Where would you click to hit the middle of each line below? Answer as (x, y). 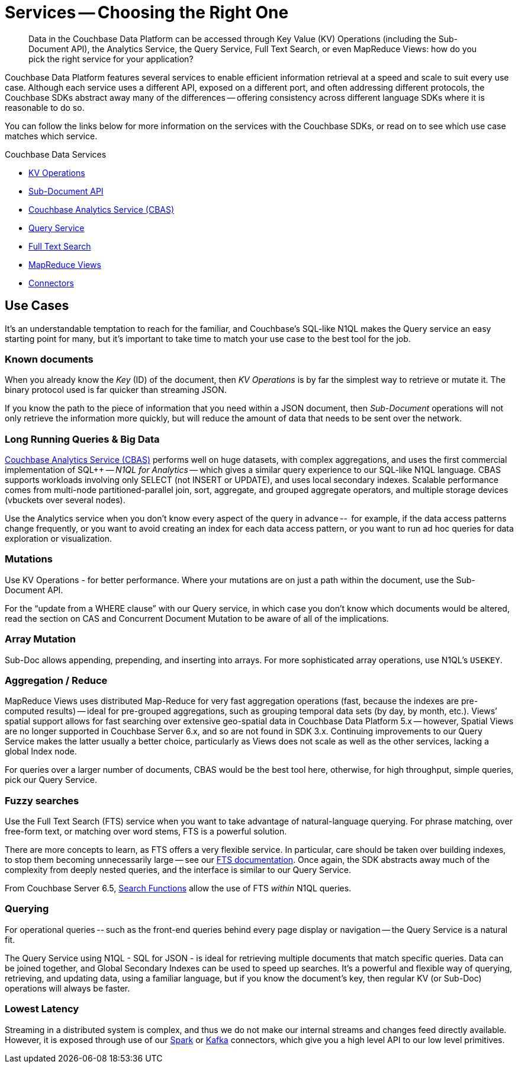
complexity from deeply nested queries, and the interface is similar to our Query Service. (178, 870)
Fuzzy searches (42, 800)
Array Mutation (41, 639)
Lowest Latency (42, 1009)
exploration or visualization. (58, 539)
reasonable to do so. (45, 107)
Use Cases (37, 306)
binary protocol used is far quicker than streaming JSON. (116, 390)
